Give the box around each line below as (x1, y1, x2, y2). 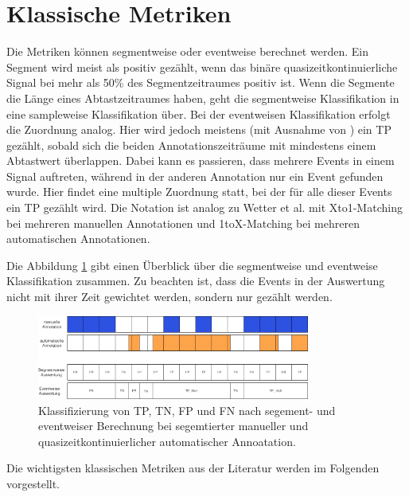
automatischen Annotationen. (6, 230, 150, 247)
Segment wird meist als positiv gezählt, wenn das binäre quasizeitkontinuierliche (6, 58, 398, 75)
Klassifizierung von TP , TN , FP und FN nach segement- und (38, 401, 336, 418)
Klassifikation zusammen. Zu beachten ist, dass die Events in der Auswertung (6, 272, 385, 289)
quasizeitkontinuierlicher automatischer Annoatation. (38, 432, 296, 449)
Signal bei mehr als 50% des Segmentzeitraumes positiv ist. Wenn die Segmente (6, 74, 395, 91)
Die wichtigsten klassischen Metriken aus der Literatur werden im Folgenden (6, 460, 380, 476)
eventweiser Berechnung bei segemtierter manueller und (38, 417, 309, 434)
